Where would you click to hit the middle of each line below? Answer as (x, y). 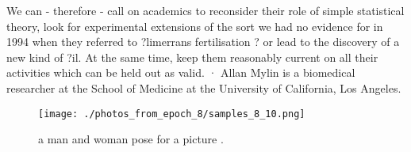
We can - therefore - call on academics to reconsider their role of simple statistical (205, 10)
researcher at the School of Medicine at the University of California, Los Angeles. (204, 87)
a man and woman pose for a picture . (131, 139)
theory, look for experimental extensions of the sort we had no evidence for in (195, 26)
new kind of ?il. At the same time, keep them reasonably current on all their (192, 57)
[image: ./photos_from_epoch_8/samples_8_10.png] (172, 114)
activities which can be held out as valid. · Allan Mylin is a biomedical (181, 72)
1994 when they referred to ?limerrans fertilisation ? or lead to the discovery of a (203, 42)
